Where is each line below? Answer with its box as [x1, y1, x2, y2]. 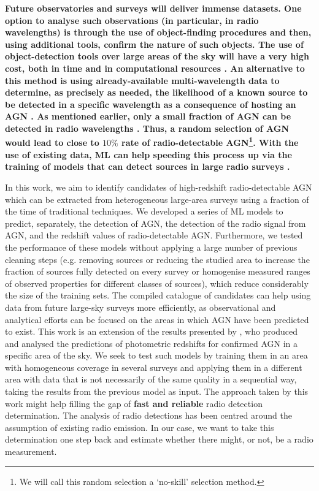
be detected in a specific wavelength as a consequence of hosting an [5, 97, 296, 110]
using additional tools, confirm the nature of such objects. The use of [5, 37, 304, 50]
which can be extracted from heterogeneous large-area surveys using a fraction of [5, 192, 309, 205]
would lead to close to [5, 136, 99, 149]
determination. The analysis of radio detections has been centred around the [5, 409, 292, 422]
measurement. [5, 445, 57, 458]
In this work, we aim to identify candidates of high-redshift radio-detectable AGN [5, 180, 312, 193]
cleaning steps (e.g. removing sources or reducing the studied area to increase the [5, 253, 310, 265]
